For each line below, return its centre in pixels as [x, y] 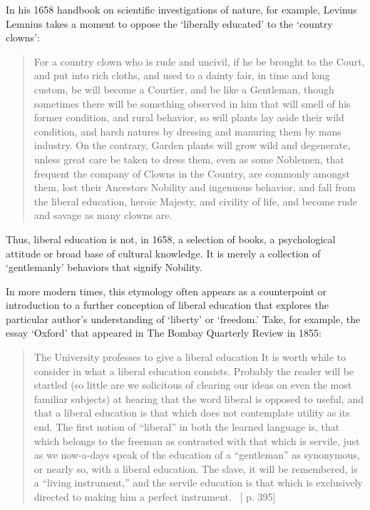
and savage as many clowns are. [103, 215]
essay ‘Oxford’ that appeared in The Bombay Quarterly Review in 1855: [164, 333]
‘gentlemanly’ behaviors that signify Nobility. [104, 267]
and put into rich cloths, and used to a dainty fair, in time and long [182, 75]
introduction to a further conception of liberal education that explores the [167, 305]
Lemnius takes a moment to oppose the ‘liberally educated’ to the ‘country [169, 23]
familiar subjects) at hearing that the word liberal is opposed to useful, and [199, 398]
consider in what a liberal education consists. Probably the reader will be [194, 371]
